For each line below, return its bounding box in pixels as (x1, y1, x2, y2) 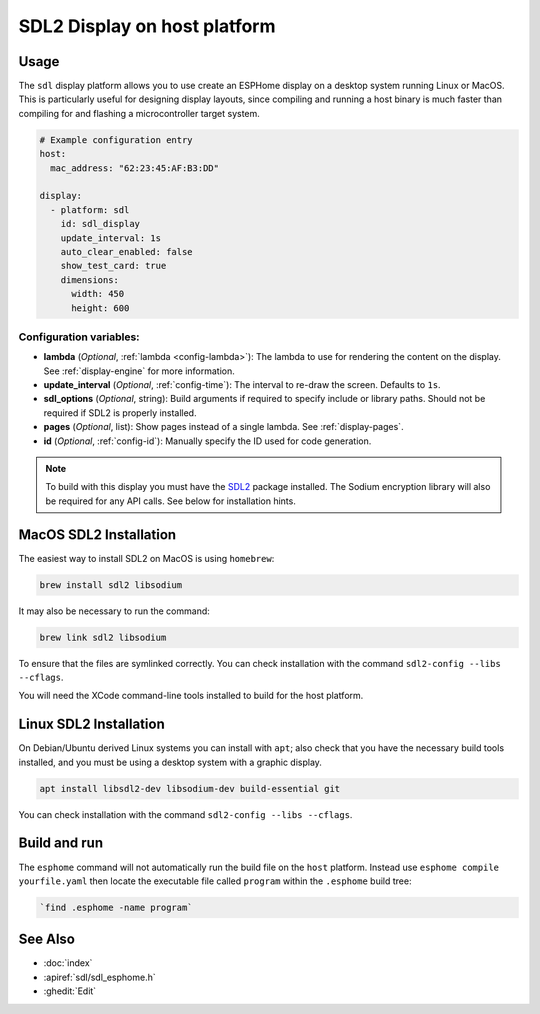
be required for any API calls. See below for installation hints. (45, 495, 297, 507)
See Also (18, 931, 75, 948)
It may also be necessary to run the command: (18, 605, 210, 617)
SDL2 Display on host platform (18, 15, 276, 37)
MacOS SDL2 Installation (18, 526, 177, 543)
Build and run (18, 835, 104, 852)
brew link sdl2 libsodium (39, 631, 167, 643)
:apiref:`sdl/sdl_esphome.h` (43, 971, 156, 983)
